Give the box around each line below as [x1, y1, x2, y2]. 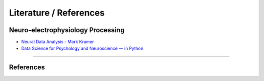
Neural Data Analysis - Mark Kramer [21, 39, 94, 45]
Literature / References [9, 7, 105, 18]
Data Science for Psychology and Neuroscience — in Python [21, 45, 144, 51]
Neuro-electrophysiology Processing [9, 26, 125, 34]
